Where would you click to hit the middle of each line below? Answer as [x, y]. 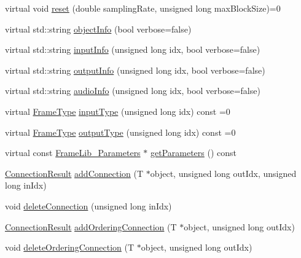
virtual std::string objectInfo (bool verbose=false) [98, 29]
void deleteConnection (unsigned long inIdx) [88, 205]
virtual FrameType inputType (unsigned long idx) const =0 [118, 111]
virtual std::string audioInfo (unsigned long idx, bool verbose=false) [133, 91]
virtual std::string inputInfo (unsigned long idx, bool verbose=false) [133, 49]
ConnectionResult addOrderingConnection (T [91, 226]
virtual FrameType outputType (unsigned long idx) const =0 [120, 132]
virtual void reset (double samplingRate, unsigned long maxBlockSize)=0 [143, 8]
